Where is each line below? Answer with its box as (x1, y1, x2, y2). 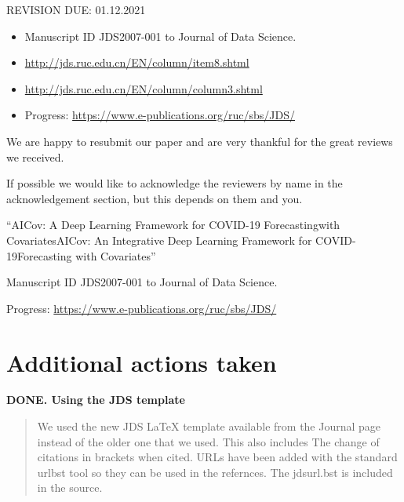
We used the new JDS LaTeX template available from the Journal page (37, 418, 381, 435)
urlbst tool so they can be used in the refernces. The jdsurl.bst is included (37, 464, 393, 480)
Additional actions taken (6, 346, 277, 378)
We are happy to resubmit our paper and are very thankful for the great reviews (6, 133, 393, 149)
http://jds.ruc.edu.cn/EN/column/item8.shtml (24, 54, 249, 71)
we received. (6, 148, 64, 165)
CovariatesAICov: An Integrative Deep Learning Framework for (6, 231, 312, 248)
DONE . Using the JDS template (6, 391, 185, 408)
